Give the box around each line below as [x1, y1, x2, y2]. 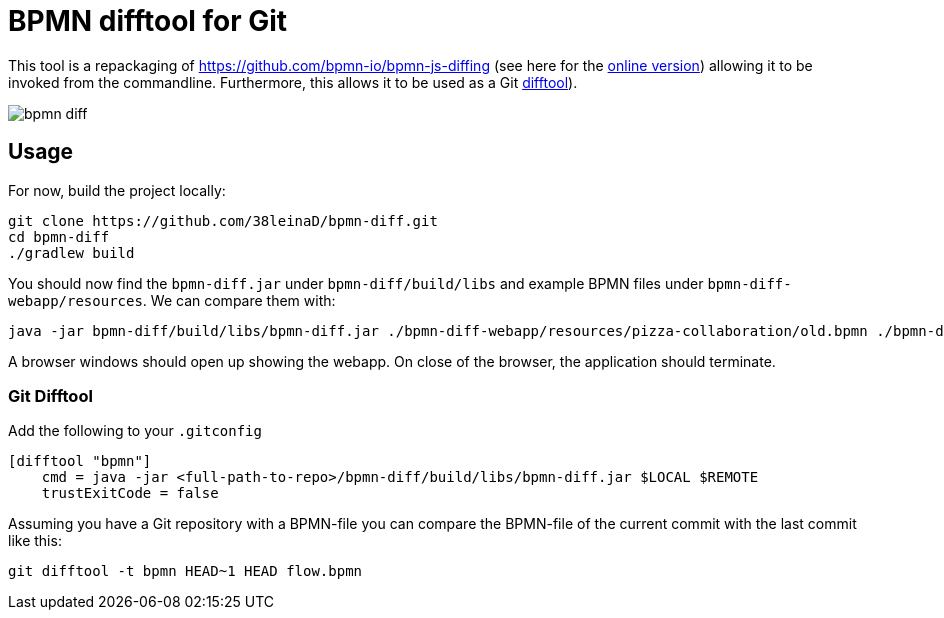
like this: [8, 532, 62, 550]
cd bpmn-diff [8, 228, 110, 245]
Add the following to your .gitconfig [8, 422, 262, 440]
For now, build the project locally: [8, 181, 226, 199]
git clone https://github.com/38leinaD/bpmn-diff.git [8, 212, 438, 229]
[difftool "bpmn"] [8, 453, 152, 470]
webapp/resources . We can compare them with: [8, 291, 336, 309]
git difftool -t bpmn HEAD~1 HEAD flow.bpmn [8, 563, 363, 580]
